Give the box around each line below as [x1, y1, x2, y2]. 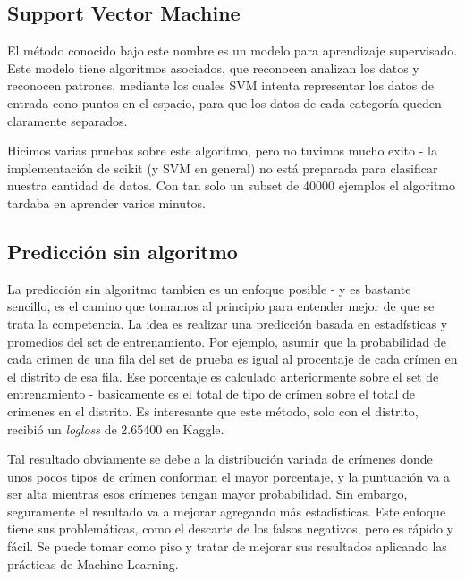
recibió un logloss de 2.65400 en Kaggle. [7, 419, 224, 438]
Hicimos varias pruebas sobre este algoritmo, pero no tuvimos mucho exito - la [7, 141, 437, 160]
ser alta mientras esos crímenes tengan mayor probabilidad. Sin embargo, [7, 484, 408, 503]
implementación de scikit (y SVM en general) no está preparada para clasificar [7, 158, 438, 177]
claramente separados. [7, 111, 128, 130]
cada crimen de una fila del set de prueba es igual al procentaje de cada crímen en [7, 349, 458, 368]
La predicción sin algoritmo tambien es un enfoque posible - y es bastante [7, 279, 411, 298]
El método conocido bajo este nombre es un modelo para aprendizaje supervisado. [7, 41, 458, 60]
